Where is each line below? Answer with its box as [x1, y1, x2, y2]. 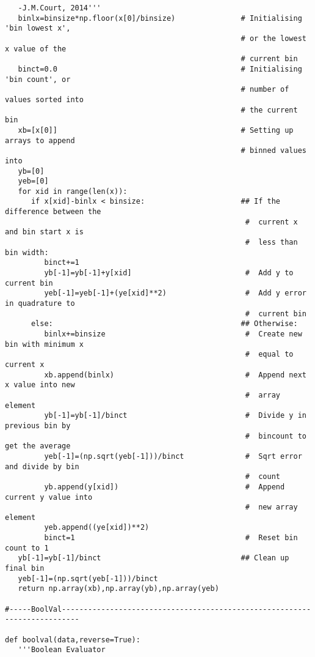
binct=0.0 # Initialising [18, 64, 302, 73]
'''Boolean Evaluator [18, 645, 106, 655]
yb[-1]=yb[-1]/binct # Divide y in [44, 411, 306, 420]
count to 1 [5, 543, 49, 552]
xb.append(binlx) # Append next [44, 370, 306, 379]
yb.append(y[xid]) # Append [44, 482, 285, 491]
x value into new [5, 380, 75, 390]
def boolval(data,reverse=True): [5, 635, 140, 644]
